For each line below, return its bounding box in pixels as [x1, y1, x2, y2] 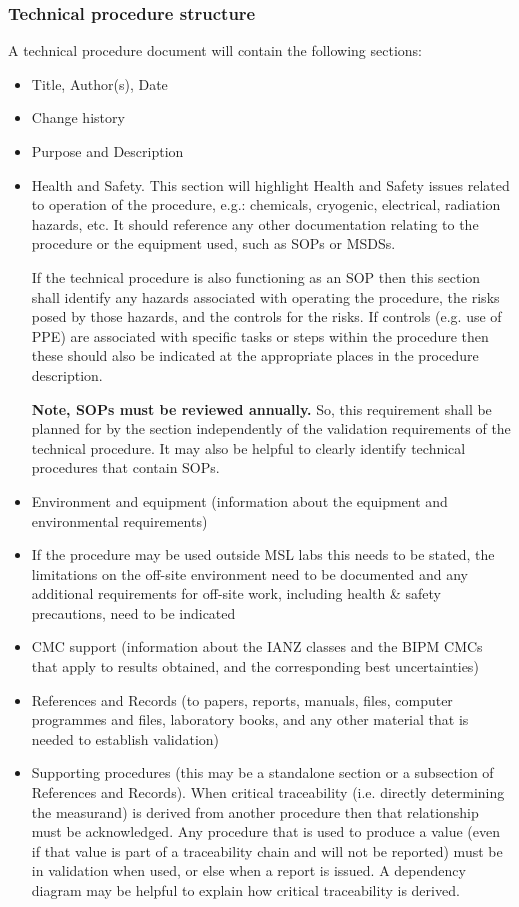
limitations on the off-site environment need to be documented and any [31, 563, 468, 584]
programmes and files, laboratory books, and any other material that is [31, 709, 469, 730]
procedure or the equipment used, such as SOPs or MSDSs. [31, 233, 396, 254]
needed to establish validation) [31, 728, 220, 749]
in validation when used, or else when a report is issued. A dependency [31, 860, 466, 881]
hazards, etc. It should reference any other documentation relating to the [31, 213, 479, 234]
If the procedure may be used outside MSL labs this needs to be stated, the [31, 544, 495, 565]
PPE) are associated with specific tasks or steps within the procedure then [31, 325, 489, 346]
